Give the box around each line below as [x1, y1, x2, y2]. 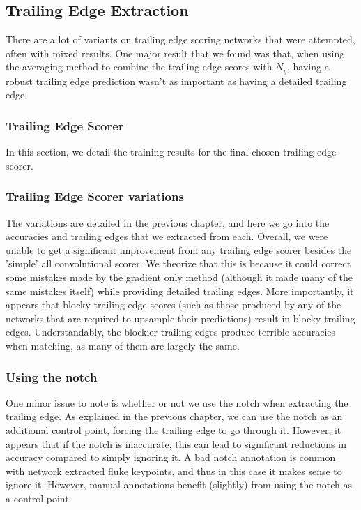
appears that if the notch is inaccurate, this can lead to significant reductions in [6, 436, 346, 451]
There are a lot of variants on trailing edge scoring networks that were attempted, [6, 32, 355, 47]
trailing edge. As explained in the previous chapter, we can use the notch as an [6, 409, 343, 423]
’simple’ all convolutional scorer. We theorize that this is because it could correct [6, 256, 351, 271]
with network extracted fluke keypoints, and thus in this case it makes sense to [6, 463, 342, 478]
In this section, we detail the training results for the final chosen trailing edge [6, 144, 337, 159]
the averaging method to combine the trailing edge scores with [6, 59, 272, 74]
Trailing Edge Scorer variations [6, 188, 184, 205]
